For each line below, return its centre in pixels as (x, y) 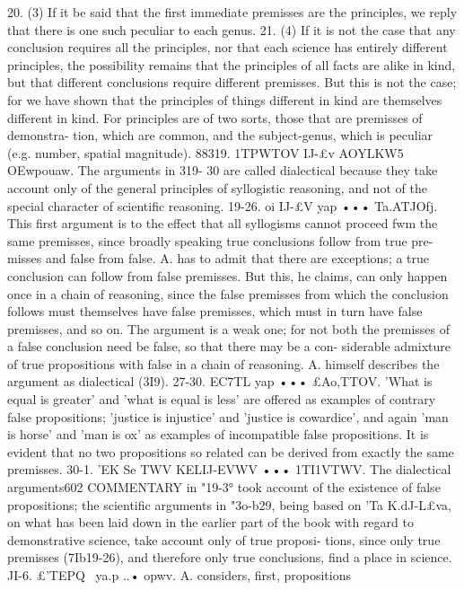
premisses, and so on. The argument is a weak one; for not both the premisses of (229, 328)
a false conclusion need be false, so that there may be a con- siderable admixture (229, 346)
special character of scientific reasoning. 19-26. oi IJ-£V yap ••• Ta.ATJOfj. (223, 205)
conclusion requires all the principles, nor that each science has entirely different (228, 47)
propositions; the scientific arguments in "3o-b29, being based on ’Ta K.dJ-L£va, (229, 504)
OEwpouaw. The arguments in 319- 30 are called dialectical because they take (223, 170)
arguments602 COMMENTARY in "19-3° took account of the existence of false (224, 487)
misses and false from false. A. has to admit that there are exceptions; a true (219, 258)
